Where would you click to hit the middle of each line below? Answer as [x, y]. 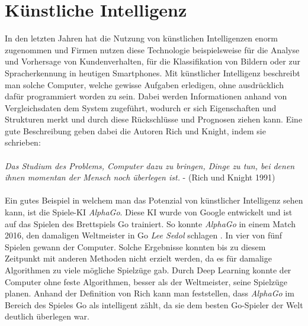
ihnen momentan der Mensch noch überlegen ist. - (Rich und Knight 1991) [140, 177]
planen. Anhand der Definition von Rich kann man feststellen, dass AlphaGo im [150, 293]
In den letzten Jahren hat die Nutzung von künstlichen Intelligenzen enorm [141, 38]
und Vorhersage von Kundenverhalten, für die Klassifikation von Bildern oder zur [153, 61]
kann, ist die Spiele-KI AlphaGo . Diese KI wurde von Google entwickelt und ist [149, 212]
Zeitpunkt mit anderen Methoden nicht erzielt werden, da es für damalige [138, 258]
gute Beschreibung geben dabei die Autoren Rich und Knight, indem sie [135, 130]
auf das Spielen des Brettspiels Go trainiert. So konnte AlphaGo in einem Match [150, 223]
